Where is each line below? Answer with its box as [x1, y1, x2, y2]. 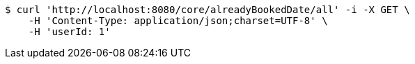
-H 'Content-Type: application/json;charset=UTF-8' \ [28, 15, 328, 26]
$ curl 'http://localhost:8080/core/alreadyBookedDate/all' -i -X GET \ [5, 4, 410, 15]
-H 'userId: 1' [28, 26, 111, 37]
